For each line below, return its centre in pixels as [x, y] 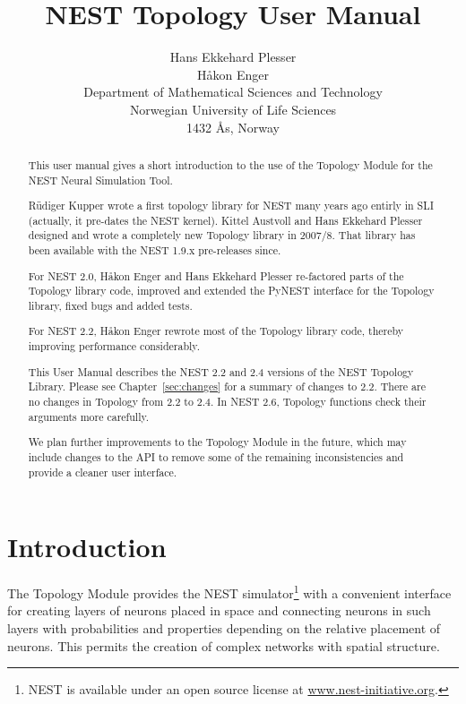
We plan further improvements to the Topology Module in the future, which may [217, 442]
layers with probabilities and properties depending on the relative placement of [224, 627]
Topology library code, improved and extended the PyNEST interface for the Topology [231, 291]
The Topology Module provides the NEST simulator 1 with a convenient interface [229, 592]
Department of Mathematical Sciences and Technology [233, 92]
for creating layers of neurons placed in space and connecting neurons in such [219, 610]
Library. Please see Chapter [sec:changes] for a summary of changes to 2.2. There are [227, 386]
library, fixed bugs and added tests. [110, 305]
